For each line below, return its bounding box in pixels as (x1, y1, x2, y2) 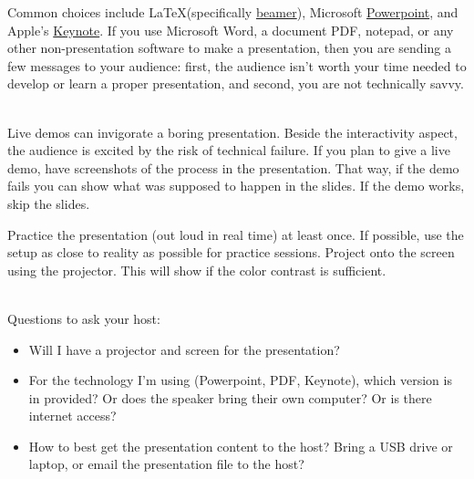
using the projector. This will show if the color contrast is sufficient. (7, 260, 386, 279)
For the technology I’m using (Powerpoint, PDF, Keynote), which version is (28, 370, 452, 390)
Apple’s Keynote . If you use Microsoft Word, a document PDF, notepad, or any (7, 20, 454, 39)
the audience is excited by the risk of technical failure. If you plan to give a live (7, 141, 450, 160)
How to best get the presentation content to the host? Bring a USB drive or (28, 436, 453, 455)
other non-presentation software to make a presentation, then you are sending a (7, 38, 451, 57)
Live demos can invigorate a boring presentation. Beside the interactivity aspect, (7, 122, 458, 141)
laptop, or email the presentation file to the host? (28, 454, 304, 474)
